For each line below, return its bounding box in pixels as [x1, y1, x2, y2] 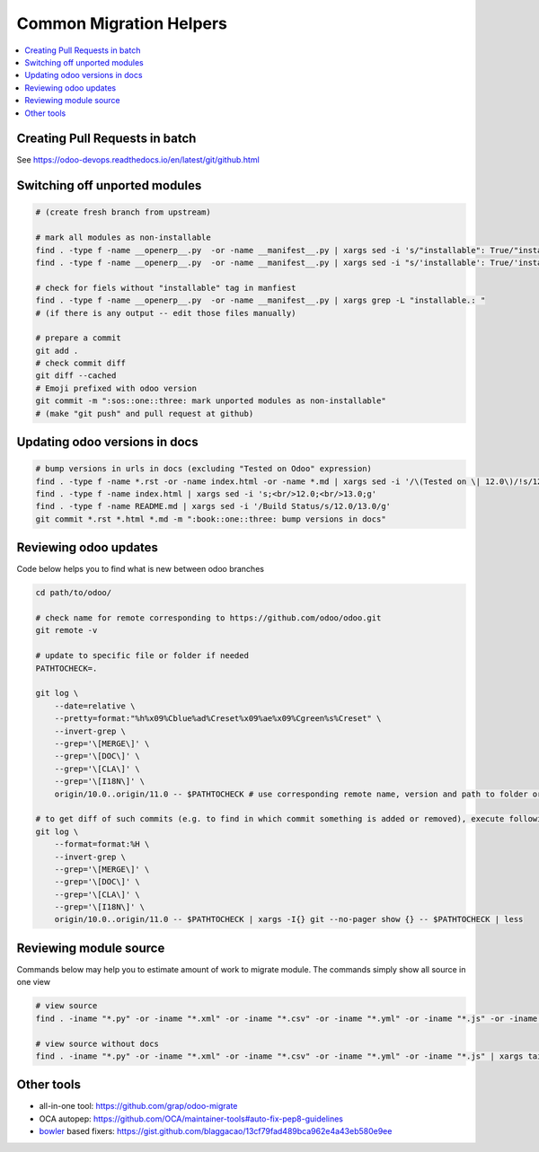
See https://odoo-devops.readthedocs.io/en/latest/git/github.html [16, 154, 260, 165]
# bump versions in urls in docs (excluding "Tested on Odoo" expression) [35, 463, 373, 474]
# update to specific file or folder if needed [35, 651, 249, 661]
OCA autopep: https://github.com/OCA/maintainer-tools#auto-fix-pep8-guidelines [39, 1113, 344, 1124]
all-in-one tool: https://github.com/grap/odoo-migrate [39, 1101, 238, 1112]
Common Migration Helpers [16, 13, 228, 33]
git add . [35, 346, 79, 356]
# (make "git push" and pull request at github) [35, 409, 254, 418]
